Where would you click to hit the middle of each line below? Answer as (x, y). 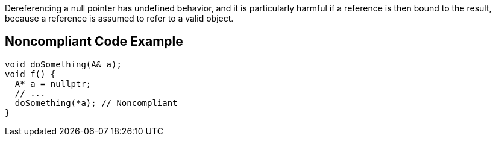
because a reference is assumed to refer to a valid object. (119, 18)
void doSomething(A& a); (63, 64)
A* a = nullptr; (53, 83)
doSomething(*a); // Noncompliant (96, 103)
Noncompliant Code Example (94, 42)
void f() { (30, 74)
